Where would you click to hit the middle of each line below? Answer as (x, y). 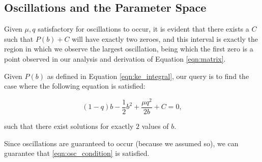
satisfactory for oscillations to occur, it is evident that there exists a (143, 29)
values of (155, 126)
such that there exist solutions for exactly (69, 126)
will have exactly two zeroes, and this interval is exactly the (165, 38)
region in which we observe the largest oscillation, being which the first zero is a (129, 49)
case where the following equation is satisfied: (75, 86)
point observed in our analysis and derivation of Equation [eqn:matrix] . (115, 58)
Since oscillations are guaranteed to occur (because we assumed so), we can (121, 143)
